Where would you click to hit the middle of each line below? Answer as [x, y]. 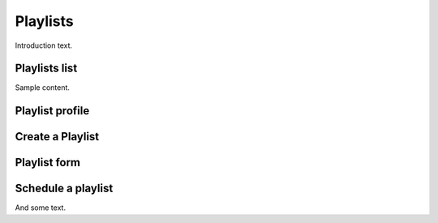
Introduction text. [44, 45]
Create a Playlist [57, 137]
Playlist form [48, 163]
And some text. [41, 208]
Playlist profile [52, 111]
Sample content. [43, 88]
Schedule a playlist [64, 189]
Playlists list [46, 69]
